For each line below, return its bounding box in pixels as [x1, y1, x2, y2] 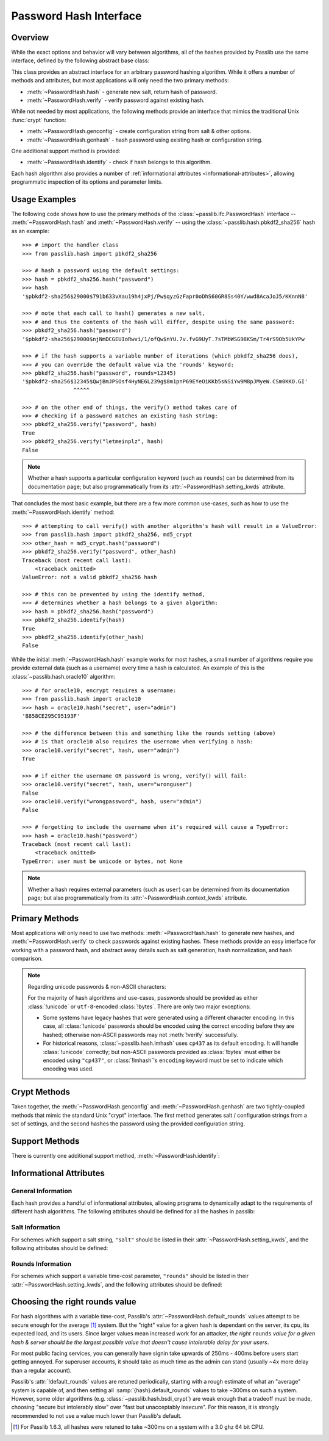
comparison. [11, 955, 43, 962]
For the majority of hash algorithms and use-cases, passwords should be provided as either [27, 994, 258, 1002]
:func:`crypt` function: [11, 116, 66, 123]
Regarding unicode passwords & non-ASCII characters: [27, 983, 166, 990]
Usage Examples [11, 194, 76, 204]
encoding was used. [43, 1065, 94, 1072]
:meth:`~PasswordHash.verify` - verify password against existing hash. [26, 96, 205, 104]
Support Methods [11, 1136, 80, 1146]
